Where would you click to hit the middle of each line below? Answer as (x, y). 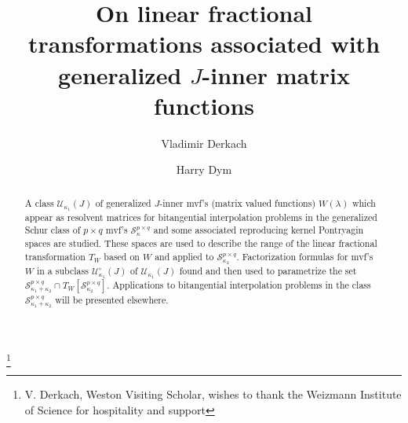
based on (122, 256)
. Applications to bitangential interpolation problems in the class (239, 284)
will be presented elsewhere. (112, 299)
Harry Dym (204, 169)
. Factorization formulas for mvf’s (305, 256)
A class (39, 202)
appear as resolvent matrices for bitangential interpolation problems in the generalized (201, 217)
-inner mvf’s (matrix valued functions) (238, 202)
